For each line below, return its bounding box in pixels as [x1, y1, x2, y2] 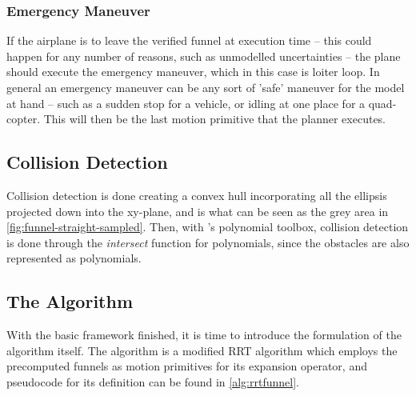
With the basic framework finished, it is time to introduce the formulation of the [6, 326, 402, 343]
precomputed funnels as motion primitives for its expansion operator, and [6, 358, 367, 374]
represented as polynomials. [6, 250, 142, 266]
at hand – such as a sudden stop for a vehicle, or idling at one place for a [6, 94, 366, 111]
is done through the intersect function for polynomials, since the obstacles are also [6, 234, 410, 250]
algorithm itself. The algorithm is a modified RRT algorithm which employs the [6, 342, 398, 358]
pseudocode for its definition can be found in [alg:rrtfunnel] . [6, 373, 299, 390]
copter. [6, 110, 41, 127]
